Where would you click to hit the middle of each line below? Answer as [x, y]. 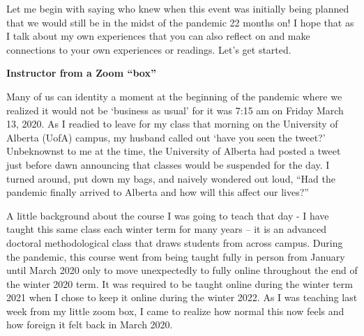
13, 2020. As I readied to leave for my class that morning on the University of [172, 124]
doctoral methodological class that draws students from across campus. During [175, 242]
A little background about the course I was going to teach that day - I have [168, 215]
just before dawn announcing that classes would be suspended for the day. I [168, 164]
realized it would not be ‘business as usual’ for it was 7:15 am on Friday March [175, 110]
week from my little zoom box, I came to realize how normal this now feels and [175, 311]
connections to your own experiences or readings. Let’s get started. [149, 49]
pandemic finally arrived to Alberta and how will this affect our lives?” [158, 192]
